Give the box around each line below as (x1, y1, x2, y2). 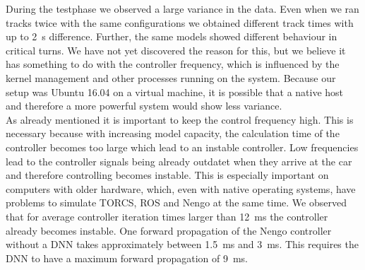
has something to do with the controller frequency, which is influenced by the (6, 57, 340, 71)
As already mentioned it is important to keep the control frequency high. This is (6, 112, 354, 127)
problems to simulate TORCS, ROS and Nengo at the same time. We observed (6, 195, 347, 210)
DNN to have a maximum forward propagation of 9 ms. (6, 250, 248, 265)
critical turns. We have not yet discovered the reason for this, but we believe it (6, 42, 346, 57)
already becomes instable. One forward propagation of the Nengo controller (6, 223, 332, 237)
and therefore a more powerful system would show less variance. (6, 98, 282, 113)
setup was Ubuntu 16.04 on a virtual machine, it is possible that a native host (6, 84, 344, 99)
